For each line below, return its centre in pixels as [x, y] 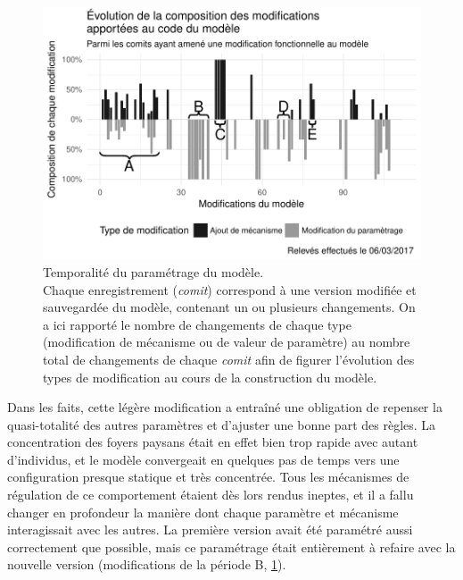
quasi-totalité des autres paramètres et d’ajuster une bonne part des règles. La [222, 424]
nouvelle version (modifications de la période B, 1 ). [147, 564]
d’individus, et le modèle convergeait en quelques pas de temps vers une [203, 459]
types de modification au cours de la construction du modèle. [210, 377]
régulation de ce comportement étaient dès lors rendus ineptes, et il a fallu [211, 495]
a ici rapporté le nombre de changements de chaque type [197, 324]
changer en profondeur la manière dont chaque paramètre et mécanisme [203, 512]
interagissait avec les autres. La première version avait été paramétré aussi [210, 530]
